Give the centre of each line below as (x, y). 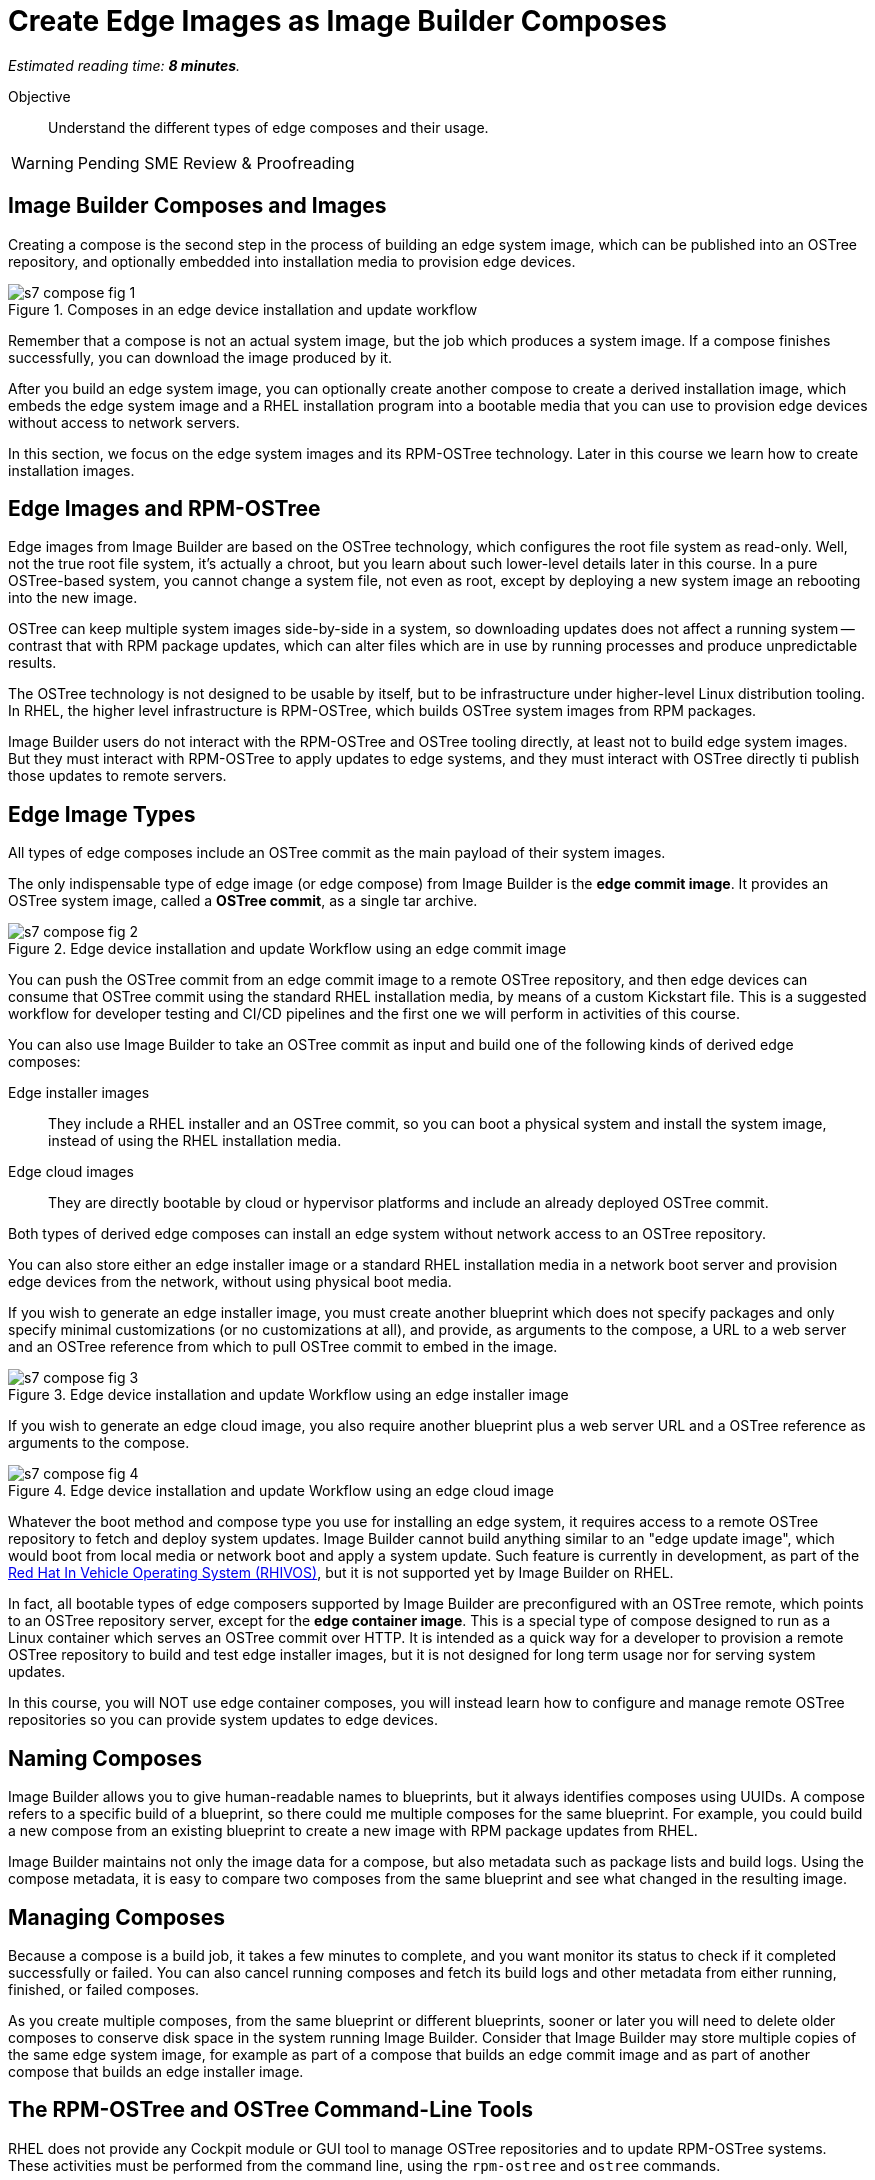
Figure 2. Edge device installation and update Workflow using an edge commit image (287, 949)
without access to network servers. (124, 422)
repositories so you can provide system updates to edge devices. (223, 1720)
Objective (39, 96)
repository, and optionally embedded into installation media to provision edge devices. (292, 261)
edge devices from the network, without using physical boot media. (230, 1282)
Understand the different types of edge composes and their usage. (268, 127)
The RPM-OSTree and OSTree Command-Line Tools (270, 2110)
